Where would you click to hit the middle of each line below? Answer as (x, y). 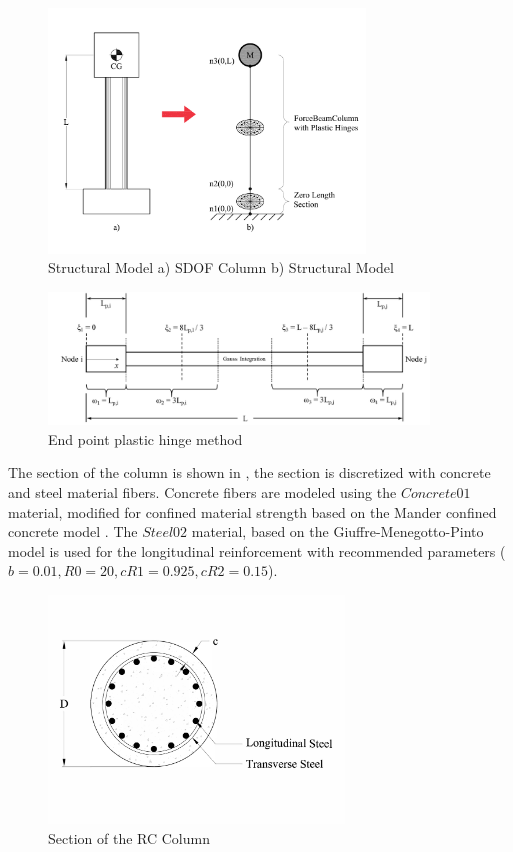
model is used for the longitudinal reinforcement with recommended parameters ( (257, 550)
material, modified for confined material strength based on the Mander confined (252, 511)
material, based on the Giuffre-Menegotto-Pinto (337, 531)
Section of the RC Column (129, 837)
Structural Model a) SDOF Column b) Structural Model (221, 267)
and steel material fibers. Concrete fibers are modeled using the (202, 492)
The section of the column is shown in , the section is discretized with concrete (249, 472)
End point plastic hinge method (145, 438)
